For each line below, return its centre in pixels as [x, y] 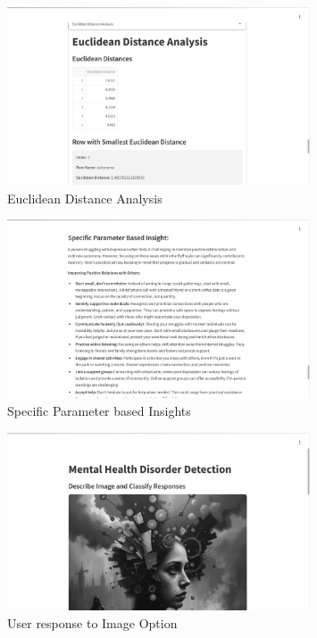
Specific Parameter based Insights [99, 410]
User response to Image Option [92, 622]
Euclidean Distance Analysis [85, 198]
